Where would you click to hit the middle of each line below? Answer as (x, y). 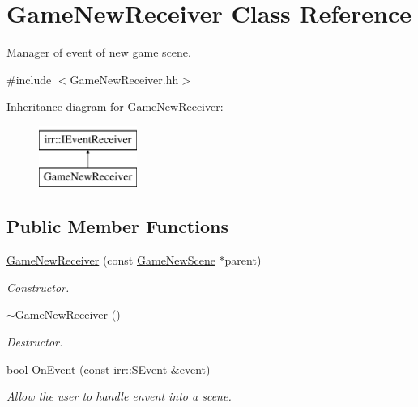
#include (29, 79)
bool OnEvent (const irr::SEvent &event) (109, 369)
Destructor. (35, 342)
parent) (243, 260)
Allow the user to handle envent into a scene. (119, 396)
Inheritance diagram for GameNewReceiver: (115, 106)
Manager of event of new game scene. (99, 52)
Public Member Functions (117, 226)
